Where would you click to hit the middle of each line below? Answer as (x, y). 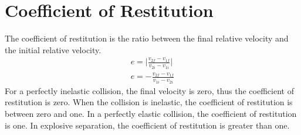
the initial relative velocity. (53, 49)
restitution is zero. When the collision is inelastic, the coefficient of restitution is (149, 102)
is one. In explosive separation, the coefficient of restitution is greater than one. (147, 125)
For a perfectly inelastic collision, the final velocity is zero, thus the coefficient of (149, 90)
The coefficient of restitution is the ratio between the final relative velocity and (147, 38)
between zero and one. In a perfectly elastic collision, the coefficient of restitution (151, 113)
